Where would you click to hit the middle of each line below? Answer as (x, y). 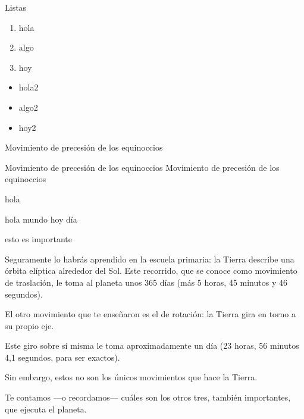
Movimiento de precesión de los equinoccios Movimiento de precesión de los (142, 167)
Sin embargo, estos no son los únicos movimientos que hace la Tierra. (131, 377)
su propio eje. (29, 325)
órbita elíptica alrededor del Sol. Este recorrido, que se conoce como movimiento (151, 271)
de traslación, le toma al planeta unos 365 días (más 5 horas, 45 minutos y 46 (146, 282)
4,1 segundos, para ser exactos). (62, 357)
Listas (16, 7)
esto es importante (38, 239)
